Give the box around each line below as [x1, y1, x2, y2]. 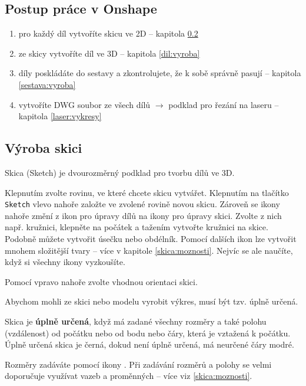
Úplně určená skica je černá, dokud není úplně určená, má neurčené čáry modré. [5, 338, 294, 351]
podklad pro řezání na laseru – [168, 98, 279, 110]
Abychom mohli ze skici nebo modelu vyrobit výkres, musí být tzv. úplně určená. [5, 295, 298, 308]
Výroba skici [5, 139, 82, 157]
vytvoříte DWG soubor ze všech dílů [18, 98, 151, 110]
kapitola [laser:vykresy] [18, 110, 102, 122]
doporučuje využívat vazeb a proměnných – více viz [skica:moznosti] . [5, 369, 252, 382]
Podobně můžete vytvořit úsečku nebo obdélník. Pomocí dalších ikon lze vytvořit [5, 233, 297, 244]
